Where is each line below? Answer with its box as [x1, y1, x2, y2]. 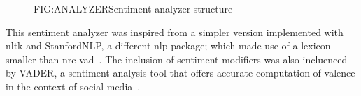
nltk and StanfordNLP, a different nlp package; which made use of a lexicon [6, 38, 331, 53]
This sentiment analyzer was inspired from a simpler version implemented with [6, 24, 344, 39]
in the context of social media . [6, 79, 141, 93]
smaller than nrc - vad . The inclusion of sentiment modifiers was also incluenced [6, 51, 348, 66]
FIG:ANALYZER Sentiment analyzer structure [34, 1, 233, 15]
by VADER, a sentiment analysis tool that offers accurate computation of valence [6, 65, 355, 80]
